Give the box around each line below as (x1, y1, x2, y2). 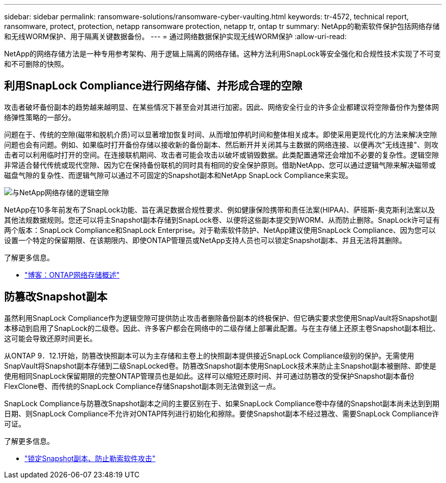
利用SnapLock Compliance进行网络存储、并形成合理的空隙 (4, 79, 302, 93)
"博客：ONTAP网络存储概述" (24, 270, 120, 279)
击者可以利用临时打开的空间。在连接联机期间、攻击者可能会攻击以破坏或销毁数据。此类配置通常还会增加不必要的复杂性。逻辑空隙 (4, 150, 439, 159)
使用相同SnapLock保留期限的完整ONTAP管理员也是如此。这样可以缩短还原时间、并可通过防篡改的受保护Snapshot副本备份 (4, 371, 414, 380)
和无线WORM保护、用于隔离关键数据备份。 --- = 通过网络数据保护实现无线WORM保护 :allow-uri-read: (4, 32, 347, 41)
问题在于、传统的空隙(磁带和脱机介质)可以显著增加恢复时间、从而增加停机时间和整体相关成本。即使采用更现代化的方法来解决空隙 (4, 130, 437, 139)
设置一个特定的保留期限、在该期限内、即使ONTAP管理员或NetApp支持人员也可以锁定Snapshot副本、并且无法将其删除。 (4, 235, 407, 245)
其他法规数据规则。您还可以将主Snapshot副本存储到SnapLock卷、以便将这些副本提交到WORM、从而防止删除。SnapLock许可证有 (4, 215, 440, 224)
